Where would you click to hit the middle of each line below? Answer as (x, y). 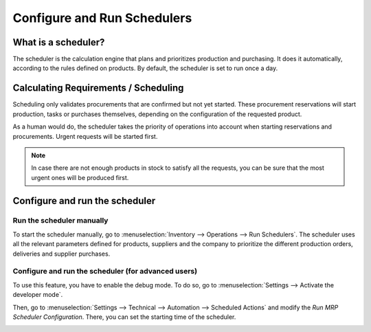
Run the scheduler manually (60, 221)
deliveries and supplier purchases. (61, 254)
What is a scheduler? (59, 42)
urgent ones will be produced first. (80, 177)
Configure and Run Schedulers (102, 18)
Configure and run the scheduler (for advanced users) (105, 272)
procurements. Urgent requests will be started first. (85, 136)
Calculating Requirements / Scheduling (98, 88)
